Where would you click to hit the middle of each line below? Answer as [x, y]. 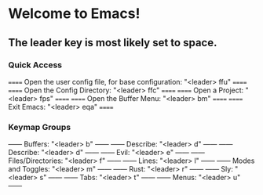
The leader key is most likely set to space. [113, 43]
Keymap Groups [40, 127]
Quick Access [35, 65]
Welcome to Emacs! [74, 14]
